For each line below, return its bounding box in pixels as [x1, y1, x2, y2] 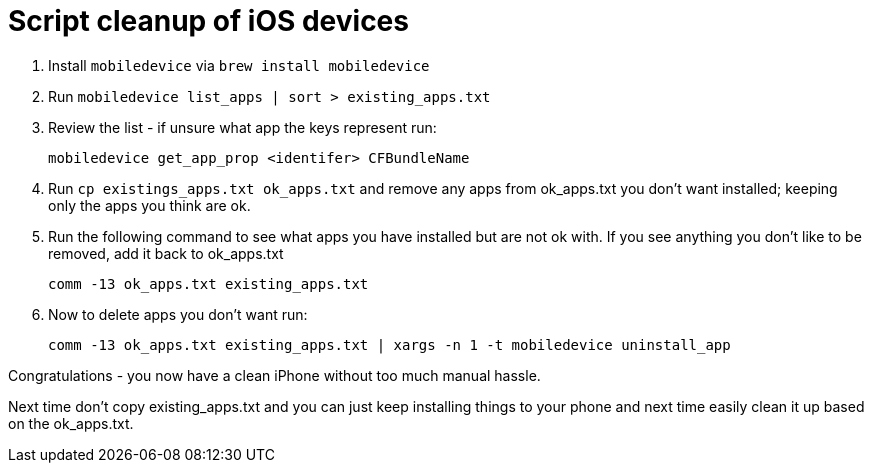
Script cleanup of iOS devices [8, 4, 409, 38]
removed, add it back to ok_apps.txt [48, 244, 284, 262]
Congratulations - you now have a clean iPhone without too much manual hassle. [8, 366, 541, 384]
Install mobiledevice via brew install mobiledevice [48, 56, 430, 74]
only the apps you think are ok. [48, 196, 251, 214]
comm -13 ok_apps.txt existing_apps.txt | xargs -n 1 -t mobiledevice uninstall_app [48, 336, 731, 353]
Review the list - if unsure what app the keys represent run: [48, 118, 437, 136]
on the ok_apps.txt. [8, 414, 134, 432]
